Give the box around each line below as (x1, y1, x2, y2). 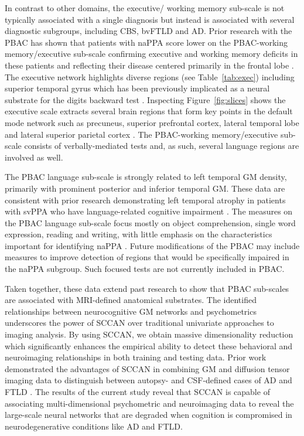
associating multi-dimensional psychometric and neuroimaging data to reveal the (5, 397, 294, 409)
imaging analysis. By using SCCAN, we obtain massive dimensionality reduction (5, 328, 293, 340)
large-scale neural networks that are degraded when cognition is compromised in (5, 408, 292, 421)
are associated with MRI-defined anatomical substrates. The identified (5, 294, 257, 306)
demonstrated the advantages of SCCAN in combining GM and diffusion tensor (5, 362, 290, 374)
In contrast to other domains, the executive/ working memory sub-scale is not (5, 2, 285, 13)
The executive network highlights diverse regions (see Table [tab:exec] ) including (5, 70, 295, 83)
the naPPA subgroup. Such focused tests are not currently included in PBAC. (5, 263, 285, 275)
